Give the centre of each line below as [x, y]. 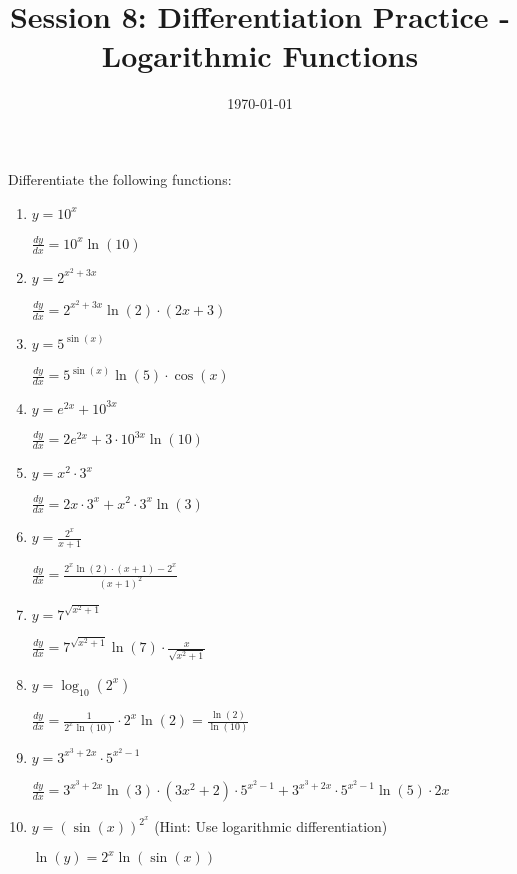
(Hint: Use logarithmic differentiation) [271, 826]
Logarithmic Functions [260, 55]
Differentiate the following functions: [120, 178]
